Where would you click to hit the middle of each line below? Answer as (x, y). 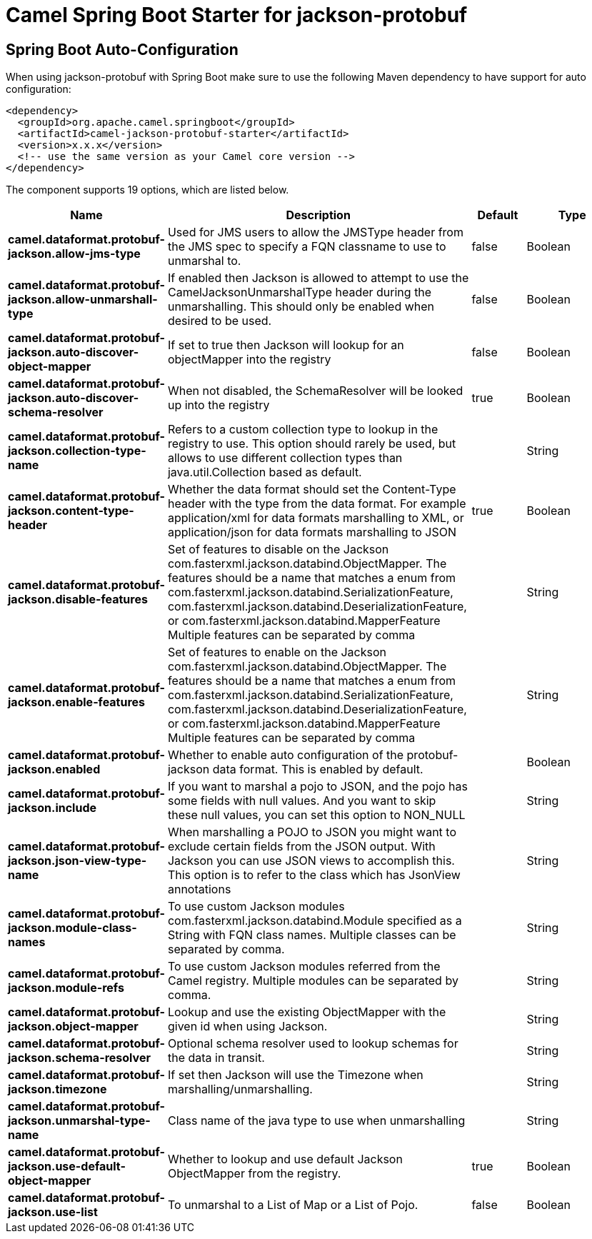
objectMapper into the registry (249, 360)
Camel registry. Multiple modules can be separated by (313, 981)
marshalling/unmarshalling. (240, 1089)
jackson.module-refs (66, 988)
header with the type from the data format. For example (317, 504)
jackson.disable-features (78, 600)
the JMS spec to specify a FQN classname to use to (307, 247)
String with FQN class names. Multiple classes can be (312, 935)
